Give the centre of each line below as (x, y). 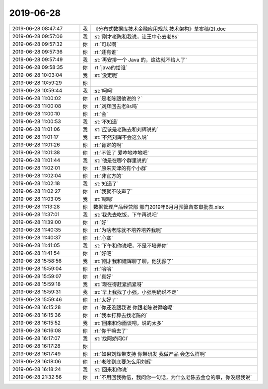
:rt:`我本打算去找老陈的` (120, 315)
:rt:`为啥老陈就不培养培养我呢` (128, 230)
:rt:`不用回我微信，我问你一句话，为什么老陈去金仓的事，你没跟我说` (172, 377)
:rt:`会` (100, 114)
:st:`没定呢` (106, 75)
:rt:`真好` (103, 277)
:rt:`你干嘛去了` (110, 331)
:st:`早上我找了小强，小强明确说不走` (136, 292)
